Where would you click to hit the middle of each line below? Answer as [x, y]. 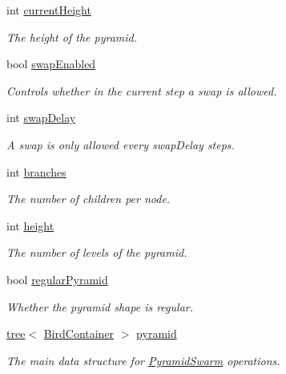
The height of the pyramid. [72, 37]
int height [30, 225]
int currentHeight [49, 10]
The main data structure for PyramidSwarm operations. [143, 360]
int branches [36, 171]
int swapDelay [41, 118]
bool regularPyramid [57, 279]
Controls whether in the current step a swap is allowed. [142, 90]
